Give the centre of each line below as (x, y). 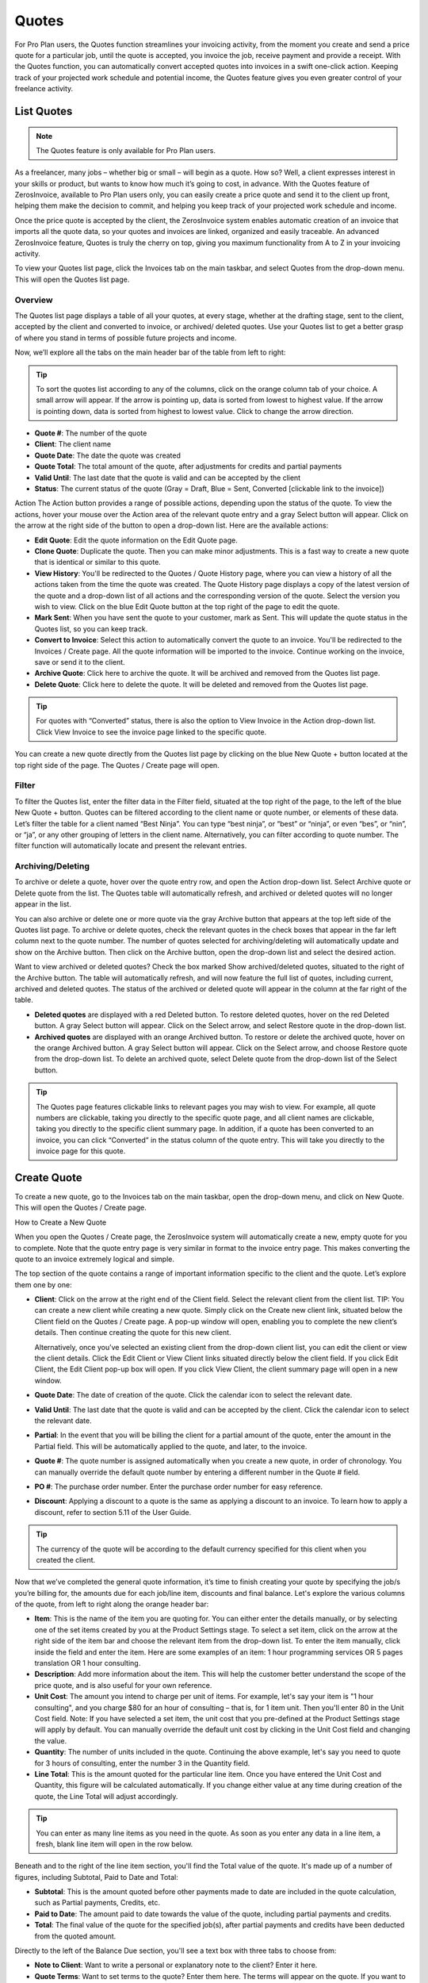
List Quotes (44, 111)
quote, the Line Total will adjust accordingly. (106, 1796)
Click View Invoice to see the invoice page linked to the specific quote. (151, 732)
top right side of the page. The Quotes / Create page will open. (117, 765)
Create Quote (48, 1178)
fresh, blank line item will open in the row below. (115, 1843)
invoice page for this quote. (81, 1151)
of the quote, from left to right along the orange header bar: (112, 1604)
